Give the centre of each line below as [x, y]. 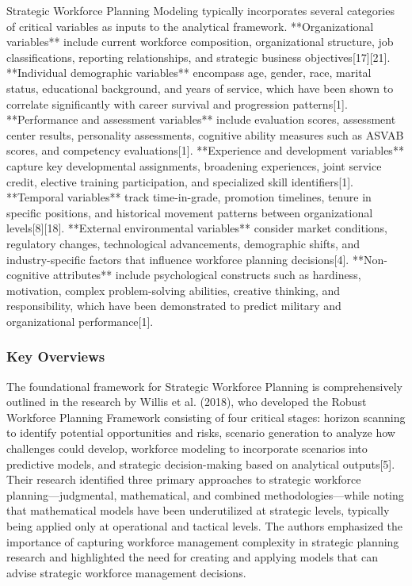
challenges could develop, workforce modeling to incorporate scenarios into [187, 448]
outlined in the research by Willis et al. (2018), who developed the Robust [187, 402]
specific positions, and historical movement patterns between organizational [190, 212]
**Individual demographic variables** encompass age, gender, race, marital [189, 73]
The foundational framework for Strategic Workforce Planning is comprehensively [205, 386]
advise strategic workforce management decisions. [126, 572]
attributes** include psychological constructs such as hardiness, [207, 275]
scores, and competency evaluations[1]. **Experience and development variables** [205, 150]
